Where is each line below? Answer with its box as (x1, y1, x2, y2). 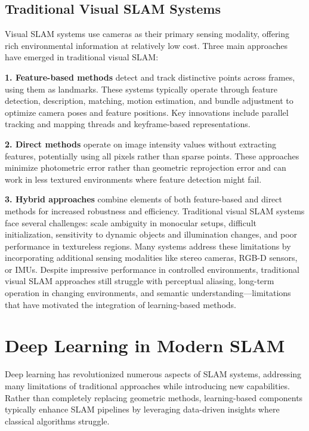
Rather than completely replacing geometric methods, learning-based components (5, 391, 303, 404)
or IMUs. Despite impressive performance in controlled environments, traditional (5, 263, 299, 275)
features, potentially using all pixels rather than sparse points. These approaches (5, 149, 299, 162)
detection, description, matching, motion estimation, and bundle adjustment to (5, 94, 293, 107)
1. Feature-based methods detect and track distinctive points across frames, (5, 70, 295, 83)
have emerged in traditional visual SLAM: (5, 51, 159, 63)
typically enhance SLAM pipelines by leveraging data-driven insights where (5, 403, 280, 415)
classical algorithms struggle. (5, 414, 110, 427)
